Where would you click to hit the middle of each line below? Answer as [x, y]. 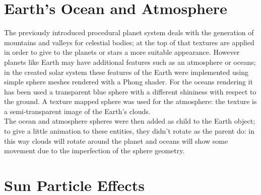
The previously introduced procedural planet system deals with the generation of [129, 32]
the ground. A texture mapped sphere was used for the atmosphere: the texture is [130, 101]
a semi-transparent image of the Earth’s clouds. [77, 111]
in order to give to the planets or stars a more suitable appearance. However [122, 52]
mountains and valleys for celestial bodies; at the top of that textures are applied [129, 42]
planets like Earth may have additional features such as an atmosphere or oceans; [130, 62]
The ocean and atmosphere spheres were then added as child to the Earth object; [130, 121]
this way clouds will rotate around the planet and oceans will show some [116, 140]
